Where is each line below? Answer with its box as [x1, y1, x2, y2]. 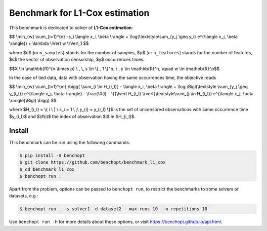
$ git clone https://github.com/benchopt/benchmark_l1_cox [19, 159, 166, 165]
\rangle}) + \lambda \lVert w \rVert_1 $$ [9, 40, 89, 46]
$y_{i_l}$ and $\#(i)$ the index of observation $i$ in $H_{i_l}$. [9, 114, 136, 119]
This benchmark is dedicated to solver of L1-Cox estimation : [9, 25, 133, 31]
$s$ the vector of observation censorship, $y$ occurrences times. [9, 57, 145, 63]
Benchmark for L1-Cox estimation [9, 7, 150, 18]
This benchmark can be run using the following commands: [9, 139, 131, 145]
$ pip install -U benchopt [19, 153, 85, 158]
